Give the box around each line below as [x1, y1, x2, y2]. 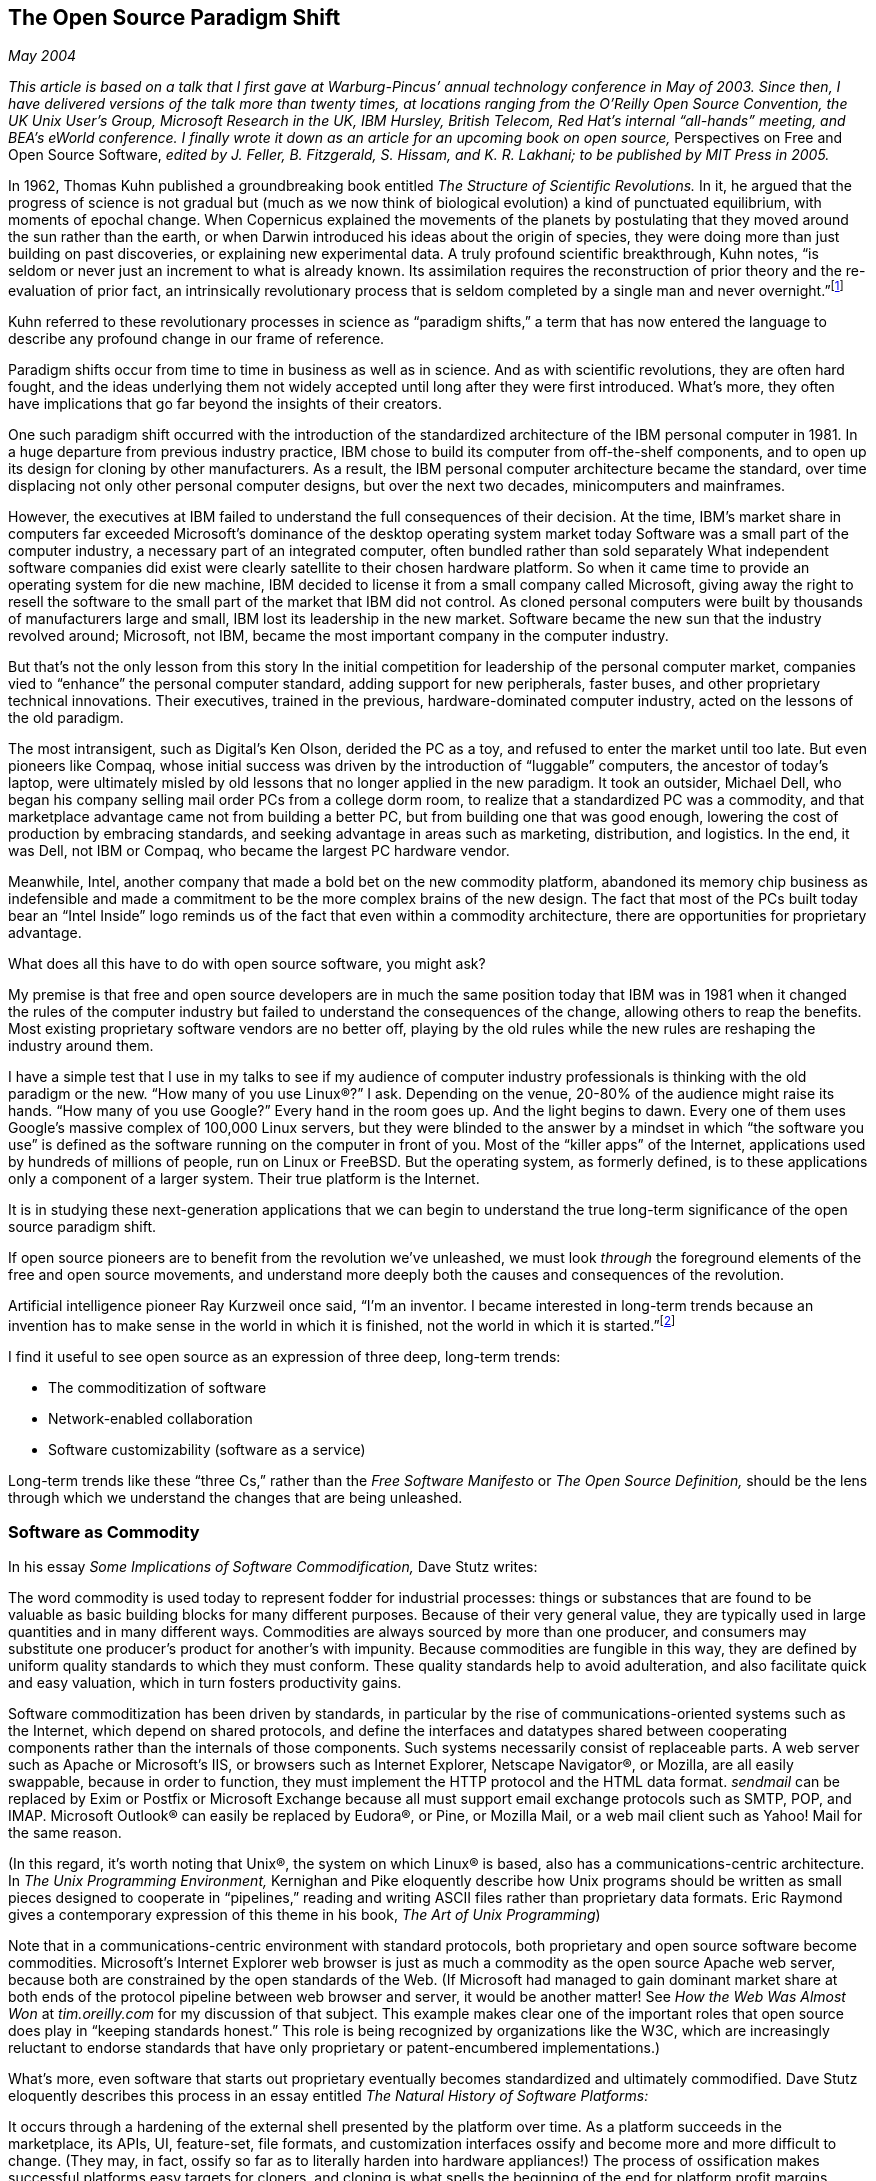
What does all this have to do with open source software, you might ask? [8, 955, 486, 973]
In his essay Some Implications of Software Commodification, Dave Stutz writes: [8, 1558, 538, 1576]
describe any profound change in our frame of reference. [8, 330, 385, 348]
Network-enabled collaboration [48, 1409, 253, 1427]
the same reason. [8, 1824, 122, 1842]
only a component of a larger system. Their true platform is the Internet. [8, 1170, 480, 1188]
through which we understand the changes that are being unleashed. [8, 1488, 463, 1506]
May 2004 [8, 47, 77, 65]
